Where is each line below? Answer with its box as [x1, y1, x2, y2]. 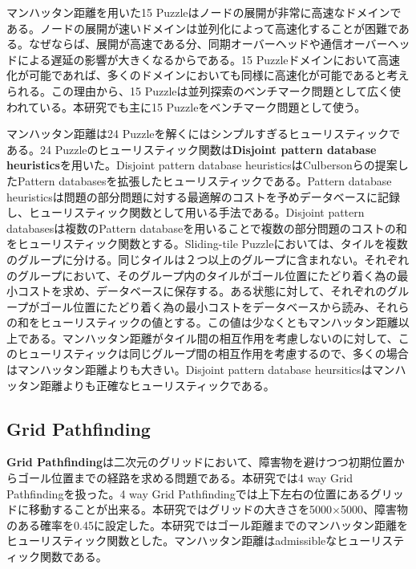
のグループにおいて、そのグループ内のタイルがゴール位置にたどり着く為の [6, 266, 398, 283]
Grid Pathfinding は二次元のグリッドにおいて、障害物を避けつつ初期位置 [6, 453, 394, 470]
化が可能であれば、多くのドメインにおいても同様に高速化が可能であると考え [6, 67, 410, 83]
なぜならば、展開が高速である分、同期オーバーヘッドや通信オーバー [28, 35, 388, 52]
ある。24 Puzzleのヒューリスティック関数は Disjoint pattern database [6, 140, 377, 157]
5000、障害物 [340, 501, 408, 518]
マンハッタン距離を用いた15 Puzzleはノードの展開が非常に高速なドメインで [6, 4, 402, 20]
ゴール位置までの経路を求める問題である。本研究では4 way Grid [17, 469, 353, 486]
